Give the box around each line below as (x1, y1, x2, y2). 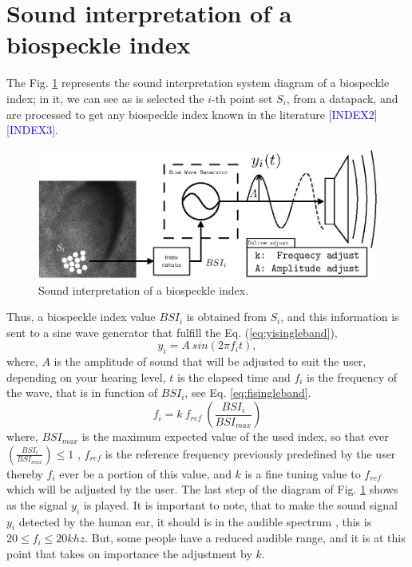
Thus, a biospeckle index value (6, 308, 156, 325)
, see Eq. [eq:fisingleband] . (184, 384, 311, 401)
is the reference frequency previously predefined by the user (105, 445, 396, 462)
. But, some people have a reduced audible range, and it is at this (85, 529, 406, 546)
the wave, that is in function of (6, 384, 158, 401)
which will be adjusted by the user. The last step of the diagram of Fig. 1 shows (6, 481, 398, 498)
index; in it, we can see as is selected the (6, 89, 204, 106)
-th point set (212, 89, 273, 106)
